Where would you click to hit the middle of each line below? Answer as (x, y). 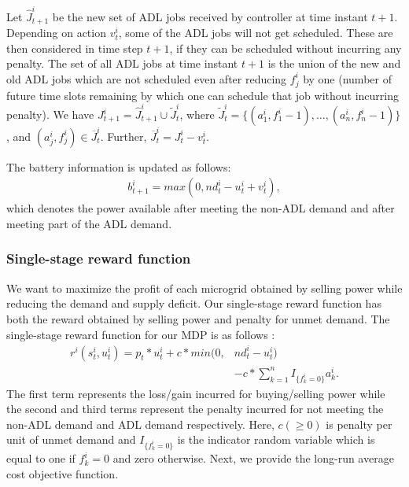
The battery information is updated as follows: (119, 166)
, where (197, 114)
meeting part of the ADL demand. (89, 223)
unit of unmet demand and (71, 439)
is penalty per (359, 424)
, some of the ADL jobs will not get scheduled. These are (256, 33)
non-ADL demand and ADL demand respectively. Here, (140, 424)
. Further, (123, 136)
